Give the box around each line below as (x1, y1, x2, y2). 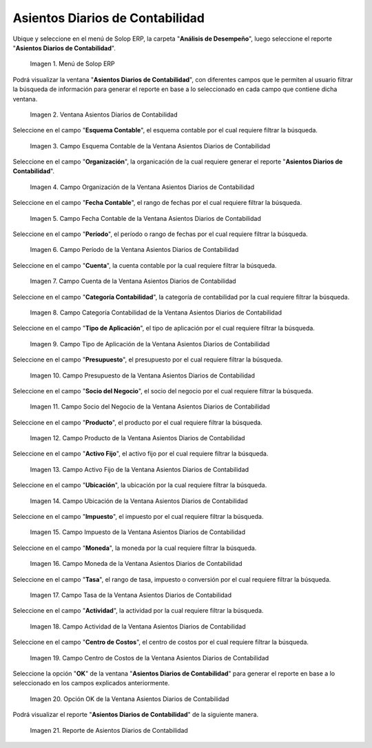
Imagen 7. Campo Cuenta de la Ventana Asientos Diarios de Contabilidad (30, 277, 237, 286)
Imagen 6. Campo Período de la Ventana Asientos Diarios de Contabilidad (30, 246, 239, 254)
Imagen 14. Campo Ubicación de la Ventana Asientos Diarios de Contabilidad (30, 497, 248, 505)
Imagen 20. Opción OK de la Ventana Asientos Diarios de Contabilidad (30, 694, 229, 703)
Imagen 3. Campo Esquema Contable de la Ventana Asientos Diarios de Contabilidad (30, 141, 271, 150)
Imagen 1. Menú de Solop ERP (30, 59, 115, 68)
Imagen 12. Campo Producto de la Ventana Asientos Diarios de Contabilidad (30, 434, 245, 442)
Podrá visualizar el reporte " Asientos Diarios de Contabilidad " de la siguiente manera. (12, 711, 259, 719)
